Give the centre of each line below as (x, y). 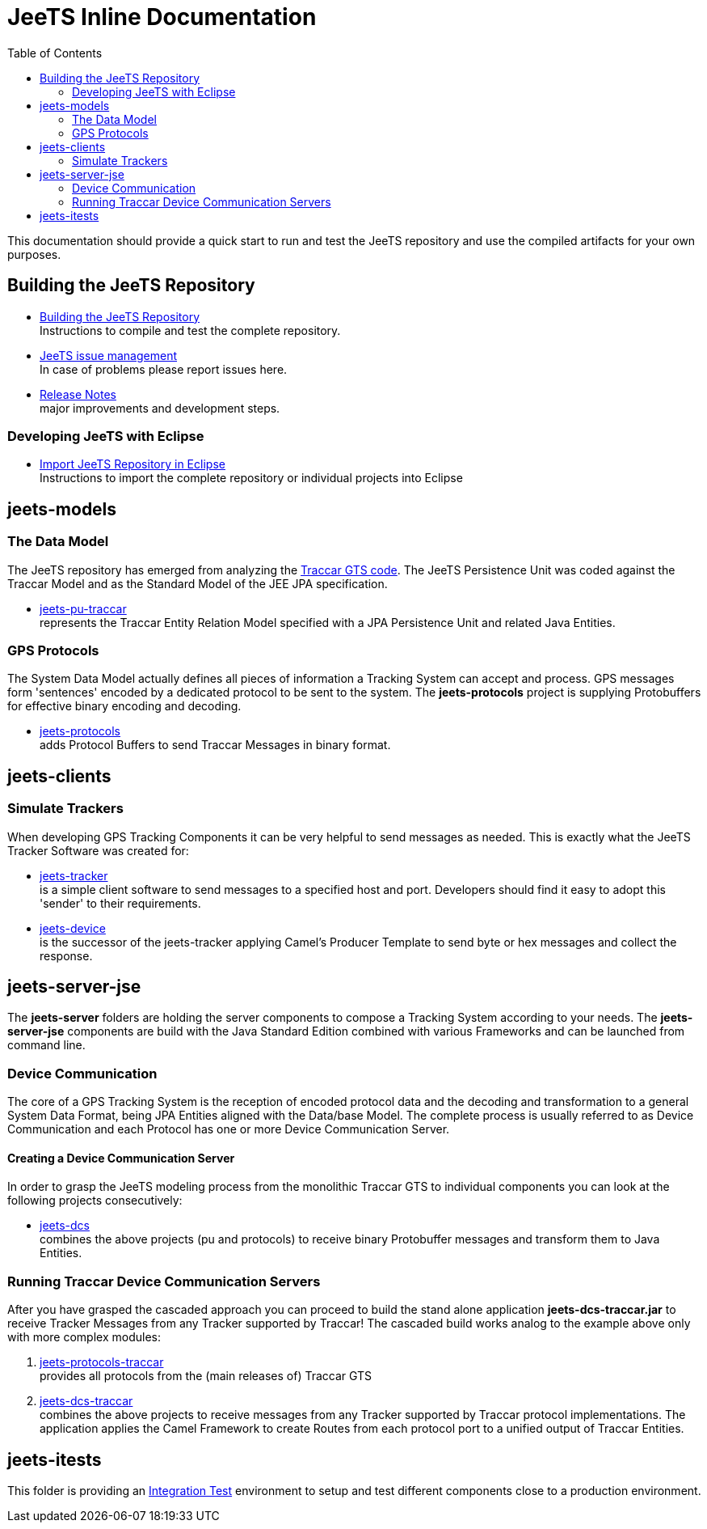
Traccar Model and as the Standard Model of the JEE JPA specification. (198, 583)
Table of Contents (55, 53)
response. (66, 955)
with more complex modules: (84, 1337)
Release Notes (78, 394)
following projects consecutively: (95, 1201)
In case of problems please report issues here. (164, 369)
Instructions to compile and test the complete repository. (190, 330)
